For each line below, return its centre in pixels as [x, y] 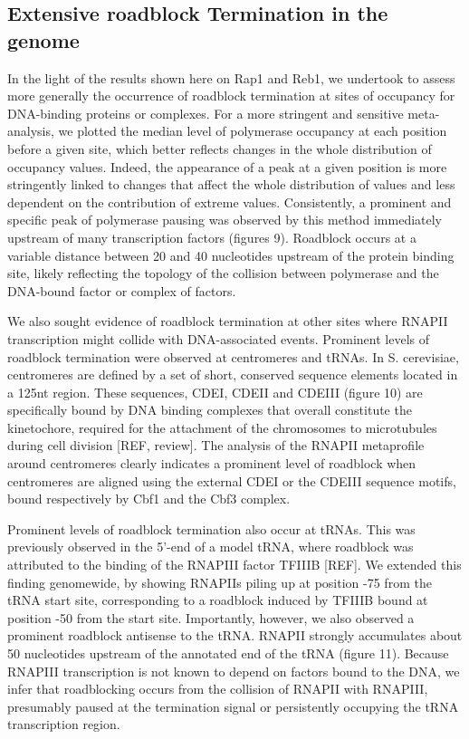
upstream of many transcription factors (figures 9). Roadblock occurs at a [212, 237]
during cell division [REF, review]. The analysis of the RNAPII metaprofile [216, 445]
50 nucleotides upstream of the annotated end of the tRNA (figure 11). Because [228, 653]
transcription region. [64, 724]
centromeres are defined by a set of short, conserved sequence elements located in [233, 374]
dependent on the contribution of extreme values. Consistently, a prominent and [230, 202]
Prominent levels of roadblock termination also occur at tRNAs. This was [211, 528]
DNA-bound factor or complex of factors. [122, 290]
